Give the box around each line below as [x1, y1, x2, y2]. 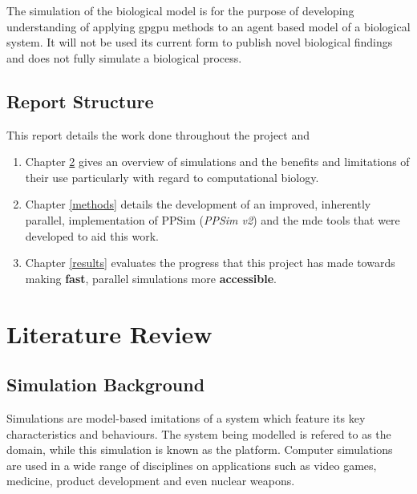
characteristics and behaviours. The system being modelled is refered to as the [6, 425, 391, 442]
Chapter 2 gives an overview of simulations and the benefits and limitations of [25, 153, 410, 170]
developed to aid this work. [25, 227, 159, 244]
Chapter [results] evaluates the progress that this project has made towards [25, 254, 395, 271]
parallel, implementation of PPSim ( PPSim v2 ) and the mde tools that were [25, 211, 400, 228]
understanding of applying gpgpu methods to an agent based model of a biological [6, 18, 411, 34]
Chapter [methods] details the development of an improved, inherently [25, 196, 371, 213]
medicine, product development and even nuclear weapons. [6, 472, 295, 489]
